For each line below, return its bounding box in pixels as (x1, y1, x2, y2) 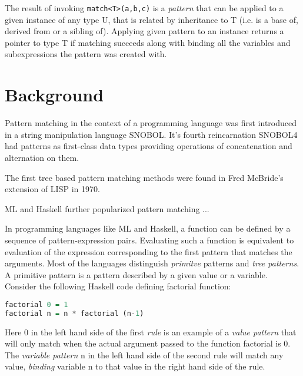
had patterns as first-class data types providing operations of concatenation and (5, 140, 292, 152)
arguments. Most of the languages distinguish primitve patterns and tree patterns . (5, 257, 299, 269)
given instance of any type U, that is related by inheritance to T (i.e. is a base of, (5, 13, 298, 25)
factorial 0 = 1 (5, 300, 68, 309)
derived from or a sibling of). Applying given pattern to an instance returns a (5, 25, 284, 37)
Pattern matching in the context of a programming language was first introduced (5, 117, 297, 129)
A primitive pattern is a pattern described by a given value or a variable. (5, 268, 268, 281)
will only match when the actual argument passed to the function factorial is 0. (5, 337, 291, 349)
